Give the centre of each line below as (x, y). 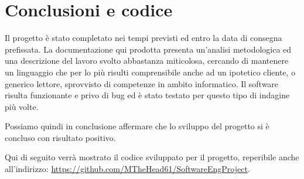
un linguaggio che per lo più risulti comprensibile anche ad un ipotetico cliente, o (150, 72)
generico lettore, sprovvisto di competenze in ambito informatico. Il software (142, 83)
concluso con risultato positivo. (60, 137)
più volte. (22, 106)
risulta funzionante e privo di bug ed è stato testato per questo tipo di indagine (147, 95)
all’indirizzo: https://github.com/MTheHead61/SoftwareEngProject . (127, 169)
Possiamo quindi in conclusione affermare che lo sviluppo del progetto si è (137, 126)
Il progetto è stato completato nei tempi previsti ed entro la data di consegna (144, 38)
